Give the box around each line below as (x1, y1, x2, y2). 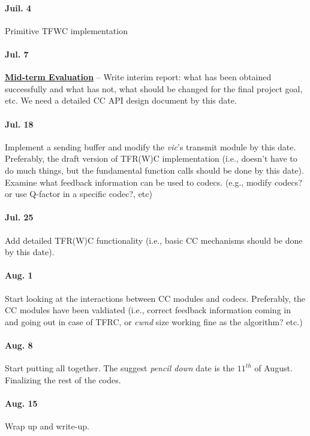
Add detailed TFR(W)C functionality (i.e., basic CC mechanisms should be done (5, 234, 303, 246)
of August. (254, 362, 293, 374)
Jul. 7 (5, 47, 29, 60)
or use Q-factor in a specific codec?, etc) (5, 187, 152, 200)
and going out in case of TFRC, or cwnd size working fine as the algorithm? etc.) (5, 315, 303, 328)
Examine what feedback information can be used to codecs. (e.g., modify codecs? (5, 175, 302, 188)
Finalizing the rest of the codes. (5, 373, 121, 386)
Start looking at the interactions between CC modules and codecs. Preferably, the (5, 292, 306, 304)
